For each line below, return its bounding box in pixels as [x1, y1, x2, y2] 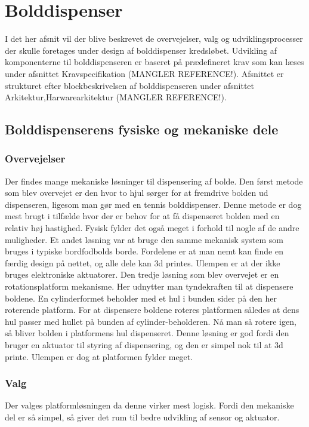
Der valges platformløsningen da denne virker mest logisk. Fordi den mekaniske [5, 399, 294, 411]
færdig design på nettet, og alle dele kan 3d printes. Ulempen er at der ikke [5, 256, 280, 269]
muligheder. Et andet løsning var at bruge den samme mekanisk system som [5, 233, 284, 245]
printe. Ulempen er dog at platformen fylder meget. [5, 350, 193, 363]
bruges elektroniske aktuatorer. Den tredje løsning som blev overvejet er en [5, 268, 279, 281]
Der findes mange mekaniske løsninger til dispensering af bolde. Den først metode [5, 174, 303, 187]
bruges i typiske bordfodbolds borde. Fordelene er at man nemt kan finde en [5, 245, 283, 257]
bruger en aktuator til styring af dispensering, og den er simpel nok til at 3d [5, 339, 283, 351]
